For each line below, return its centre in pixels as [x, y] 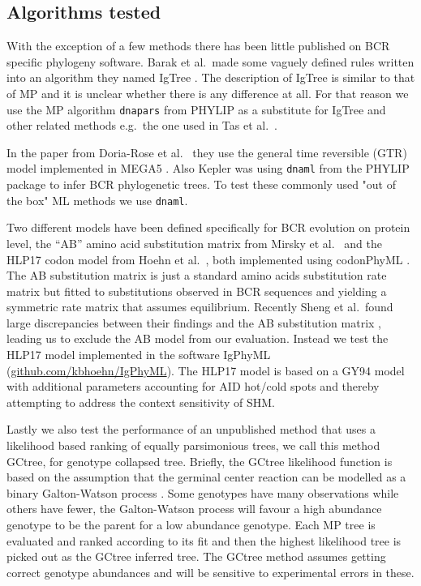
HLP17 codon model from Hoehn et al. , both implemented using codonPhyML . [208, 259]
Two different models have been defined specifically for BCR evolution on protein [208, 227]
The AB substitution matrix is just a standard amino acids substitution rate [197, 275]
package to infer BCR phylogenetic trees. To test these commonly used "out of [202, 184]
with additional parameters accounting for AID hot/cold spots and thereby [193, 386]
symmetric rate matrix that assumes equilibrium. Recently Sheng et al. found [200, 307]
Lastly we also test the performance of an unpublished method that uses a [191, 429]
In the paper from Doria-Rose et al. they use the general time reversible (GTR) [207, 152]
